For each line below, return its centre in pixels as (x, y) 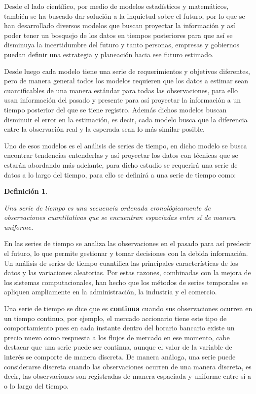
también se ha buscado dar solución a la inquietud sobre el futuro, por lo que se (125, 16)
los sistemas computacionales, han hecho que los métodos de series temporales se (126, 282)
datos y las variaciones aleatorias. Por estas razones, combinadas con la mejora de (128, 272)
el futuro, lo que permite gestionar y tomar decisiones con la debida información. (126, 253)
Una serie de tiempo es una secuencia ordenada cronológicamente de (107, 207)
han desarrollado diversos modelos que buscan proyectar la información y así (120, 25)
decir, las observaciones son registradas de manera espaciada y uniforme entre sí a (128, 376)
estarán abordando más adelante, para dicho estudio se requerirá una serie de (121, 164)
